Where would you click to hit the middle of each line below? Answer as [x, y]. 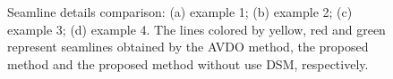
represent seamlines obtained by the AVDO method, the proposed [188, 47]
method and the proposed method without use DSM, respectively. [188, 63]
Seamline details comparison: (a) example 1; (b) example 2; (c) [180, 12]
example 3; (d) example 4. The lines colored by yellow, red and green [196, 29]
